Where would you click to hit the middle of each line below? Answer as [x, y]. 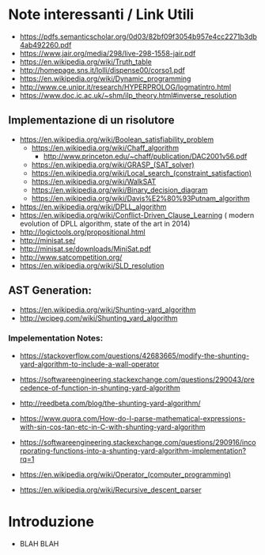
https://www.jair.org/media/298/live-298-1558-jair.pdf [108, 53]
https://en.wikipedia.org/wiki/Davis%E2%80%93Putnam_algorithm [141, 198]
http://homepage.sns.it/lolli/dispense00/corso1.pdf [102, 70]
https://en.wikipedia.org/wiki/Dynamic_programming [105, 78]
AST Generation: [50, 291]
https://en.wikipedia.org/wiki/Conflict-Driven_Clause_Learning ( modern [137, 215]
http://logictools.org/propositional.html [82, 232]
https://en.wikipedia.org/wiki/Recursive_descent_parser [110, 489]
